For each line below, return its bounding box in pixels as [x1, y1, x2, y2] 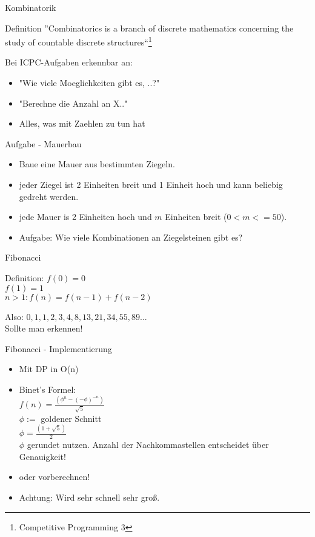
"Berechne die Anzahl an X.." [19, 96, 128, 109]
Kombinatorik [5, 1, 56, 13]
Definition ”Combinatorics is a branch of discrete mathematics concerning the [5, 21, 294, 34]
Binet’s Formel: [19, 382, 76, 395]
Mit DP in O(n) [19, 362, 79, 375]
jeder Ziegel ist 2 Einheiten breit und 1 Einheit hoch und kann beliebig [19, 178, 283, 190]
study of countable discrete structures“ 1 [5, 34, 152, 48]
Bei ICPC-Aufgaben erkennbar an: [5, 56, 133, 68]
